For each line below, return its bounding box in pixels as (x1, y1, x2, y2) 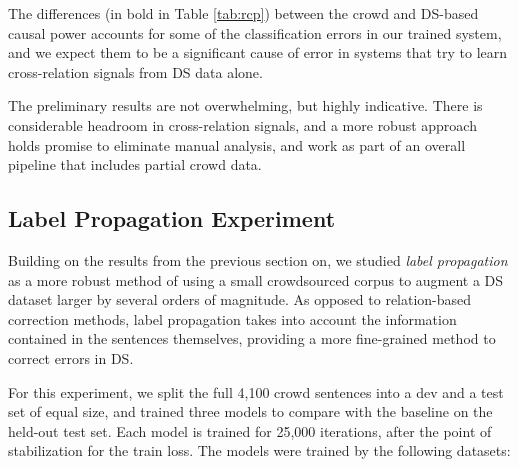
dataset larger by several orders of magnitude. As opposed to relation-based (8, 289, 472, 310)
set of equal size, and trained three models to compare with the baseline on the (8, 401, 493, 422)
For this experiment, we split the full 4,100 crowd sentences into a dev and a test (8, 381, 504, 402)
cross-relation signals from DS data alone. (8, 61, 263, 82)
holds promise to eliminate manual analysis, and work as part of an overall (8, 134, 466, 155)
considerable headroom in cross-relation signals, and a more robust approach (8, 114, 477, 135)
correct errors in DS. (8, 347, 134, 368)
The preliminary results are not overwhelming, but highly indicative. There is (8, 95, 483, 116)
